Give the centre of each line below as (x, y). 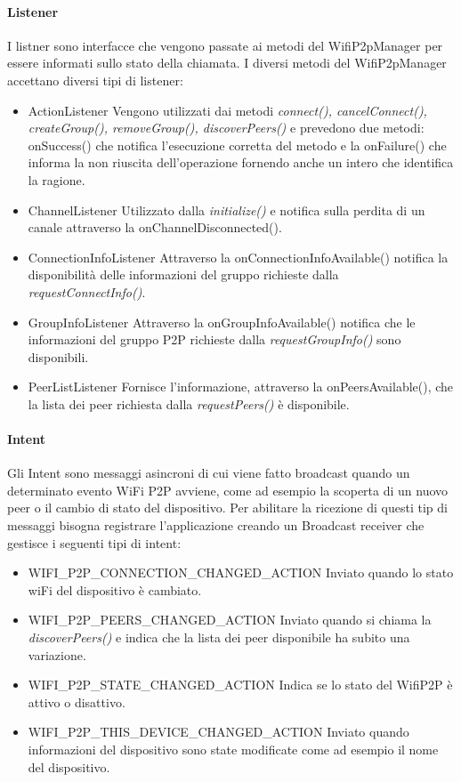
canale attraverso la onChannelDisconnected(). (155, 227)
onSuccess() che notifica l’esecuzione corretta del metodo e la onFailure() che (237, 145)
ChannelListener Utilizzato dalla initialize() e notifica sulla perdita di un (226, 210)
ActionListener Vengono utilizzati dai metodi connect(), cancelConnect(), (227, 110)
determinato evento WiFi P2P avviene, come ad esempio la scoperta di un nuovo (228, 490)
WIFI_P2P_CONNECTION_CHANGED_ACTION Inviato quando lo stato (241, 572)
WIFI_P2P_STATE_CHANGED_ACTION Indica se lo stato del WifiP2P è (240, 685)
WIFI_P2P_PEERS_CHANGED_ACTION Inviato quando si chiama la (230, 620)
